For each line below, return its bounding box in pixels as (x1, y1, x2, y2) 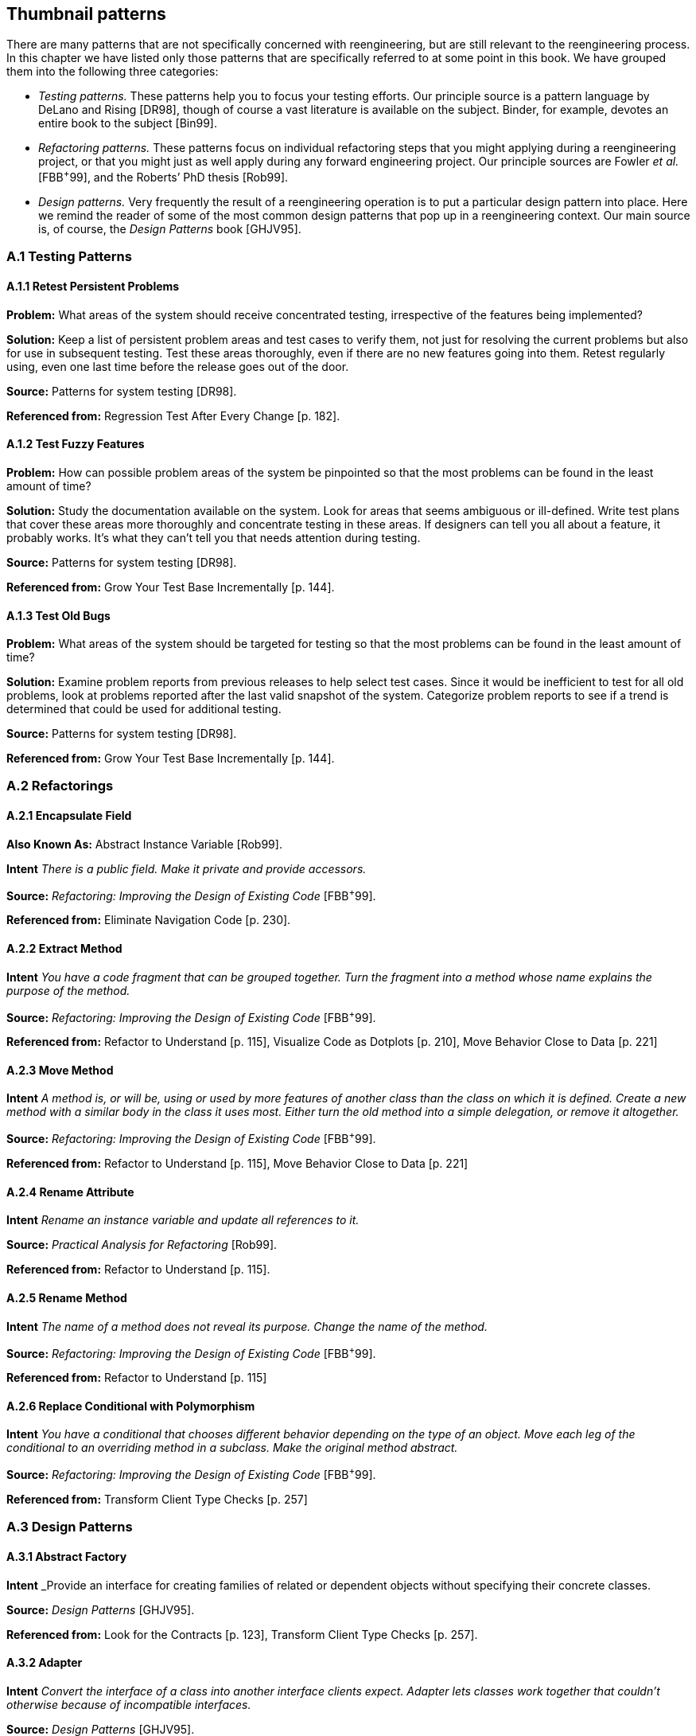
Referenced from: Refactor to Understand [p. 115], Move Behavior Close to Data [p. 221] (6, 1157, 469, 1171)
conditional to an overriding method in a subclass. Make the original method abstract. (6, 1441, 458, 1455)
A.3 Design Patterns (6, 1519, 133, 1535)
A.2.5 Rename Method (6, 1290, 127, 1305)
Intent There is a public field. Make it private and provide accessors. (6, 861, 367, 876)
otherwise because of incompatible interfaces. (6, 1697, 251, 1711)
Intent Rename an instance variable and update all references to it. (6, 1213, 360, 1227)
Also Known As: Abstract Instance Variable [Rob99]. (6, 837, 282, 851)
